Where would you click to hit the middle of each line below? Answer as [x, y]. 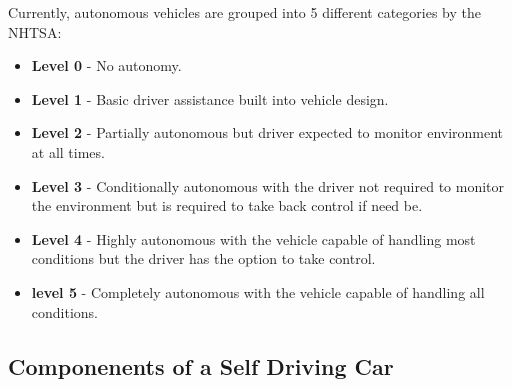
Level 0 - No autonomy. [106, 65]
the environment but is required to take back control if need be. [227, 205]
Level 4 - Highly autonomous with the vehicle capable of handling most [253, 238]
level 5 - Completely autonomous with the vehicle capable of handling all [258, 291]
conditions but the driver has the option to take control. [203, 258]
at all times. [68, 151]
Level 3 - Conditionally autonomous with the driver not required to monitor [268, 185]
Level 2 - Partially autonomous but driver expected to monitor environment [267, 132]
